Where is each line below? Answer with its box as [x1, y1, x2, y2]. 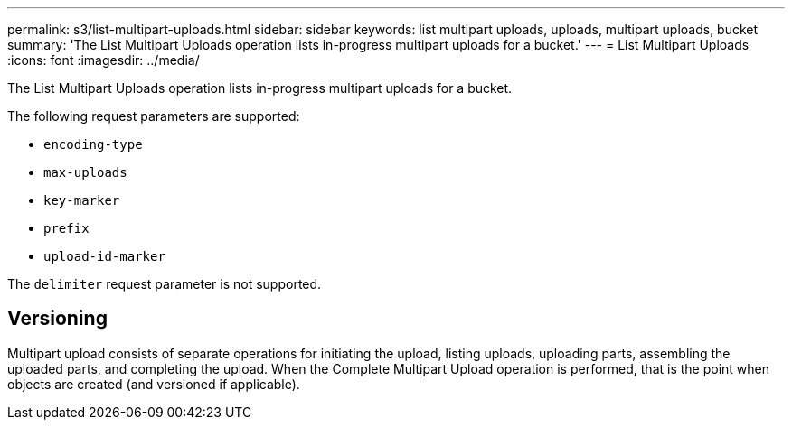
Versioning [7, 307, 108, 330]
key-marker [43, 193, 120, 208]
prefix [43, 221, 90, 236]
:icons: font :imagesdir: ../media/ [7, 52, 200, 68]
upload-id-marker [43, 249, 165, 264]
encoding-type [43, 137, 143, 152]
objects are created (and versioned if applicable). [7, 376, 300, 392]
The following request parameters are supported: [7, 108, 300, 124]
